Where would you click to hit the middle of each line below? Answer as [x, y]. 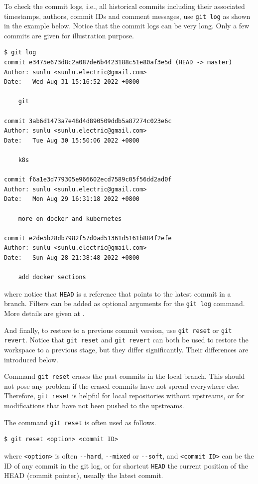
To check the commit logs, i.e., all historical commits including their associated [125, 6]
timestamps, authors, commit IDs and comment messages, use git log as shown [127, 16]
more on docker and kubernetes [70, 219]
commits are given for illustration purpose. [69, 35]
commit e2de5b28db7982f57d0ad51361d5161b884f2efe [88, 238]
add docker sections [52, 277]
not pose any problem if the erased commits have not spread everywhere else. [122, 386]
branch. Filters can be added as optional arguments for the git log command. [125, 303]
